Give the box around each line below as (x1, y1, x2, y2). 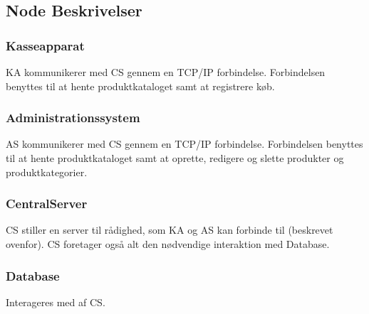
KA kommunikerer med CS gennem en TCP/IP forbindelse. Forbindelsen (6, 65, 326, 79)
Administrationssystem (6, 109, 140, 126)
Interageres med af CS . (6, 294, 105, 309)
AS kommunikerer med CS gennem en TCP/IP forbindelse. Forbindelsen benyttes (6, 136, 363, 151)
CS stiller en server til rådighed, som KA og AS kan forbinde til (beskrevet (6, 222, 333, 237)
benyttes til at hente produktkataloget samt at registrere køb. (6, 78, 275, 93)
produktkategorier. (6, 164, 88, 179)
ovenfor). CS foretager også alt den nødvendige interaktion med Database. (6, 237, 330, 251)
